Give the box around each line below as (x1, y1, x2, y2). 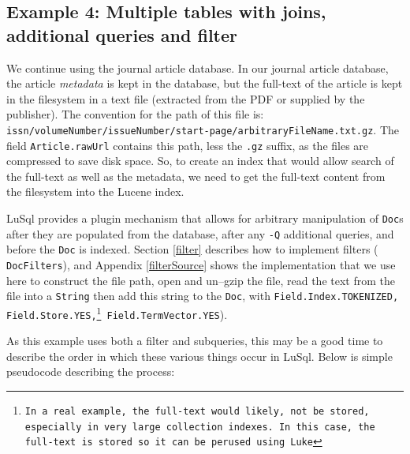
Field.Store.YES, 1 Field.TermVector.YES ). (6, 303, 228, 322)
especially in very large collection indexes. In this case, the (24, 421, 375, 433)
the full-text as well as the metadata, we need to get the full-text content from (6, 167, 386, 184)
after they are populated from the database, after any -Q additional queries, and (6, 225, 394, 242)
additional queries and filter (6, 22, 238, 47)
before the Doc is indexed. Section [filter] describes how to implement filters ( (6, 241, 378, 257)
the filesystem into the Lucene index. (6, 183, 184, 200)
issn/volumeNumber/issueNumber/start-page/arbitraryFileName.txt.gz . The (6, 121, 399, 137)
